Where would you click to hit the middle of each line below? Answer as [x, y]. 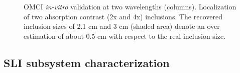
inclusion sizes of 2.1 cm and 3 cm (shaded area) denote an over [122, 26]
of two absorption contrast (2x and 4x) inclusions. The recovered [123, 16]
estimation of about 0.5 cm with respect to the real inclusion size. [125, 36]
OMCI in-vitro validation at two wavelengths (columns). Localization [130, 6]
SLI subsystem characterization [87, 62]
